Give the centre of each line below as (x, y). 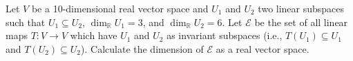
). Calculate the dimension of (142, 48)
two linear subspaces (301, 8)
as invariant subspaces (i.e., (225, 35)
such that (26, 22)
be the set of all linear (301, 22)
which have (94, 35)
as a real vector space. (263, 48)
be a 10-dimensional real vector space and (120, 8)
